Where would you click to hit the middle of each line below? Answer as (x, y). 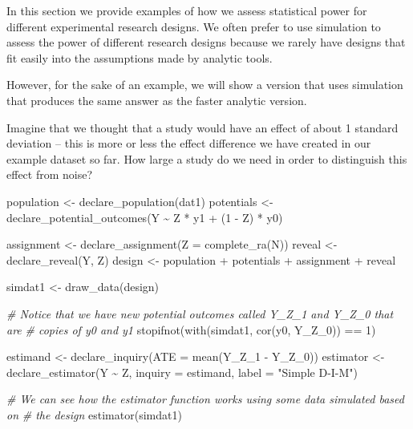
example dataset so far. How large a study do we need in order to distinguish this (207, 158)
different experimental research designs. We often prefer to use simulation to (194, 26)
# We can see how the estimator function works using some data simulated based (205, 399)
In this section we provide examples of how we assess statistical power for (187, 10)
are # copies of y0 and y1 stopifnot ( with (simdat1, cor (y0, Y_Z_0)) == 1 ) (191, 329)
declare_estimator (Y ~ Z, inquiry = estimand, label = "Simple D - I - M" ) (182, 372)
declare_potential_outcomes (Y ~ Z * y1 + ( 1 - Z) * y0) (145, 217)
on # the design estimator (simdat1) (94, 414)
